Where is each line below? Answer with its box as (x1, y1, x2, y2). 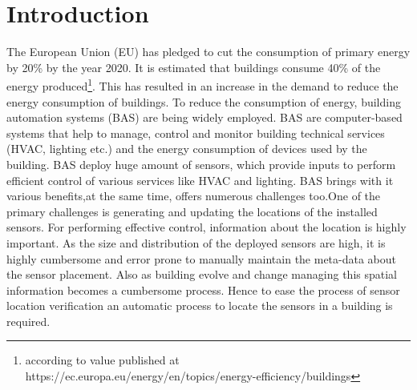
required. (6, 312, 51, 329)
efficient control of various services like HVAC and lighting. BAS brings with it (6, 171, 394, 188)
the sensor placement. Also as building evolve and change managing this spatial (6, 266, 397, 283)
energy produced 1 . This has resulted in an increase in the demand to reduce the (6, 75, 399, 94)
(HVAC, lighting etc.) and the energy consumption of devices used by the (6, 140, 367, 157)
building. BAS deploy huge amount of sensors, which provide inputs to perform (6, 155, 396, 172)
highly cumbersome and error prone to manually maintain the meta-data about (6, 250, 397, 267)
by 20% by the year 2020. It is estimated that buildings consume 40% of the (6, 58, 381, 75)
